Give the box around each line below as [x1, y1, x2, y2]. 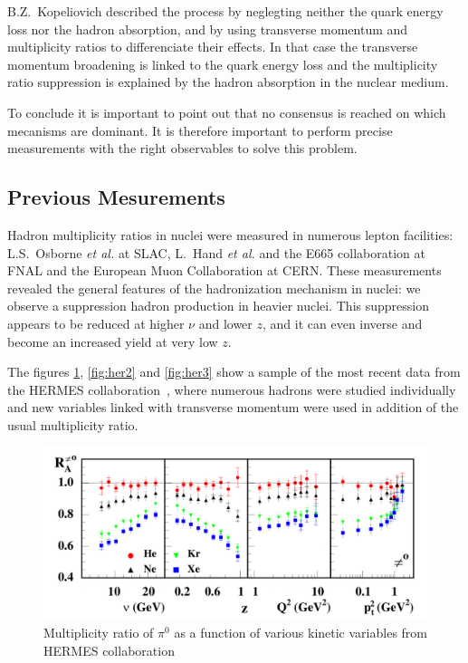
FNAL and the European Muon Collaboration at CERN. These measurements [7, 261, 442, 280]
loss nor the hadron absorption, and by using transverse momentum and [7, 19, 408, 38]
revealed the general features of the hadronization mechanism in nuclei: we [7, 278, 421, 297]
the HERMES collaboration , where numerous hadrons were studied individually [7, 380, 456, 399]
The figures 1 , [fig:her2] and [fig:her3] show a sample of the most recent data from [7, 362, 461, 381]
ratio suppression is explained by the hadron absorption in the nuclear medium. [7, 72, 449, 91]
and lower [198, 313, 253, 332]
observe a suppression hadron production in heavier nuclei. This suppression [7, 296, 430, 315]
